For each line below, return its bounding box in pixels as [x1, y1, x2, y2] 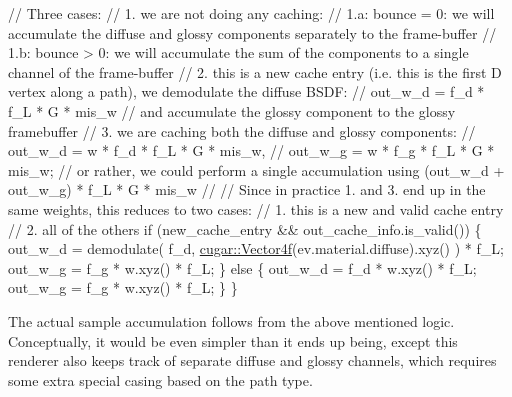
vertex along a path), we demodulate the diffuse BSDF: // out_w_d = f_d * [8, 81, 485, 102]
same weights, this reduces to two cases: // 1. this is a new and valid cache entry [8, 198, 504, 219]
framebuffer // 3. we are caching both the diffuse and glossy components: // [8, 120, 476, 141]
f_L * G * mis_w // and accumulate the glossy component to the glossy [8, 100, 456, 121]
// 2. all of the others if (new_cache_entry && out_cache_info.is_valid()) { [8, 218, 482, 239]
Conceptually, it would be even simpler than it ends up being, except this [8, 330, 458, 351]
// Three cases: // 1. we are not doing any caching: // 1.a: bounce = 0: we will [8, 3, 495, 23]
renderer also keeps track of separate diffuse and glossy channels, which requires [8, 350, 497, 371]
